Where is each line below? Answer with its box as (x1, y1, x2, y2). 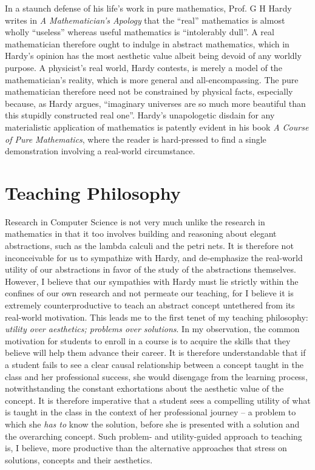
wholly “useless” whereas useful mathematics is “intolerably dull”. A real (5, 26, 274, 38)
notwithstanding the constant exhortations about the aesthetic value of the (5, 382, 284, 395)
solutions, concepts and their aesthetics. (5, 453, 153, 466)
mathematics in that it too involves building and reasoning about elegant (5, 227, 277, 240)
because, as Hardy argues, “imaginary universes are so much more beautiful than (5, 97, 306, 109)
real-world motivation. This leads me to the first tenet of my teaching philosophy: (5, 310, 308, 323)
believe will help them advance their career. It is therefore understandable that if (5, 346, 306, 359)
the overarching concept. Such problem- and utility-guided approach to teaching (5, 429, 302, 442)
